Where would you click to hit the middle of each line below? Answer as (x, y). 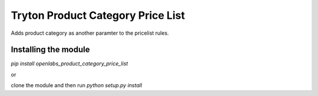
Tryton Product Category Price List (98, 15)
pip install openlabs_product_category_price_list (69, 64)
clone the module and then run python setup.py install (77, 85)
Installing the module (50, 50)
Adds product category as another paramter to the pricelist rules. (90, 33)
